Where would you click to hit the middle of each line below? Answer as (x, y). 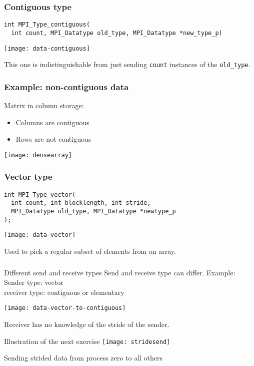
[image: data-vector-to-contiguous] (65, 308)
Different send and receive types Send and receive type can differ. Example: (120, 272)
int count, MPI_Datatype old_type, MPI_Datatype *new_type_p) (117, 33)
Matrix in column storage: (44, 105)
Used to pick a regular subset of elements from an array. (90, 251)
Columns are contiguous (52, 122)
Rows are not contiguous (53, 139)
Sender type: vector (34, 282)
